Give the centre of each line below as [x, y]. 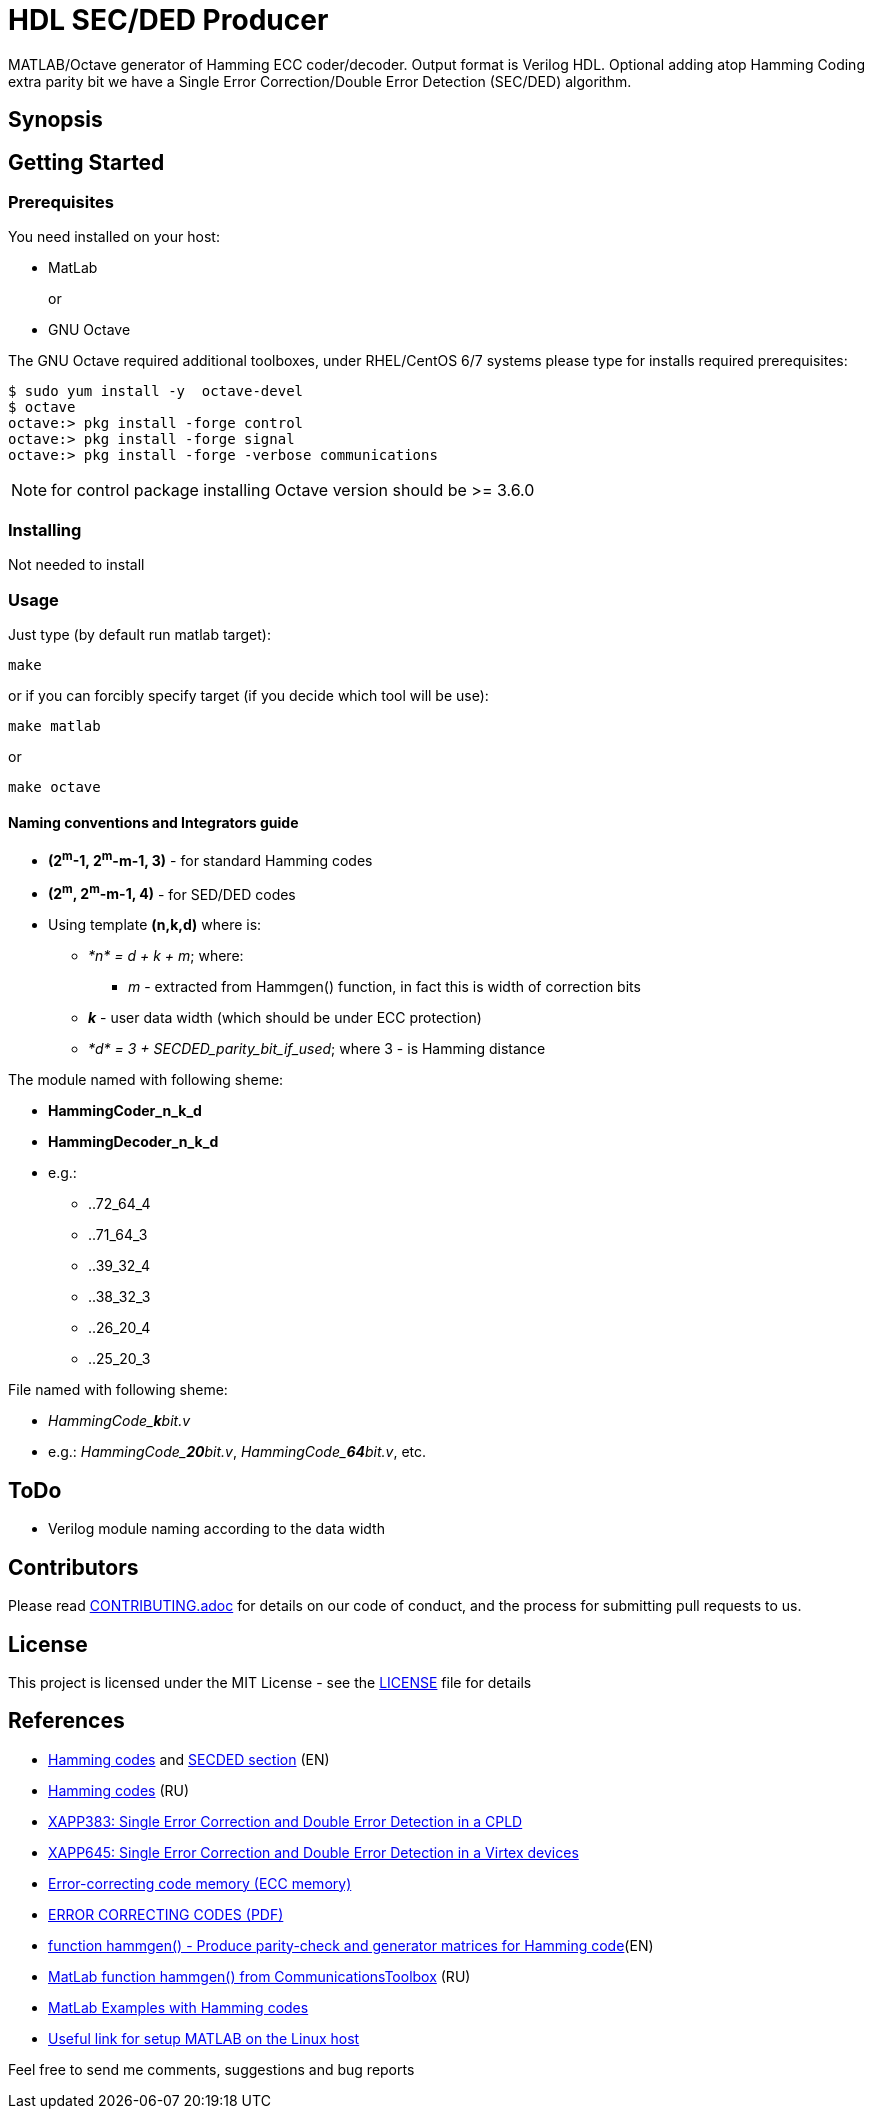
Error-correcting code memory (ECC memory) [200, 1883]
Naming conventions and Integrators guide [153, 822]
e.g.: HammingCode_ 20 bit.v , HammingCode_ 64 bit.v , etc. [237, 1452]
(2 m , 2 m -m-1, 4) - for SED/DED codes [172, 892]
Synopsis [55, 120]
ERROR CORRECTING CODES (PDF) [166, 1914]
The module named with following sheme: [146, 1080]
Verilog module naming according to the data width [216, 1529]
